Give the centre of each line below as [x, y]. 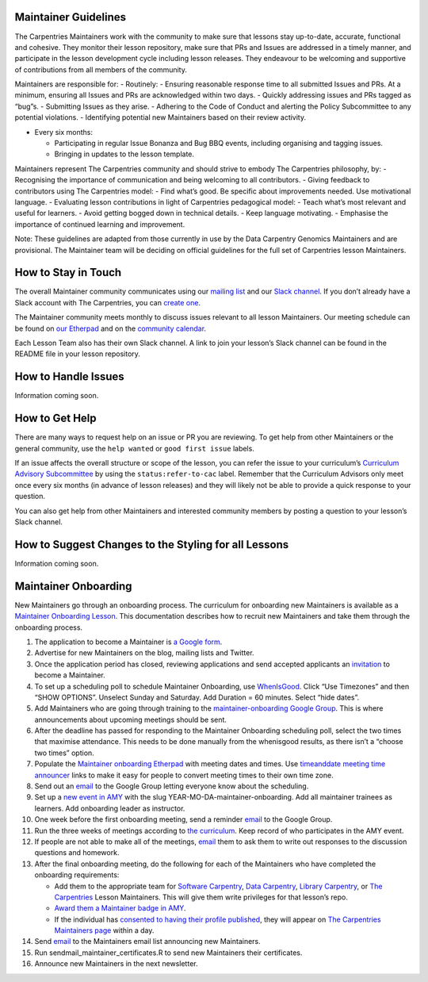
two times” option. [64, 753]
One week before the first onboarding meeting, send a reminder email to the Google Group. [183, 819]
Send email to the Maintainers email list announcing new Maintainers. [147, 942]
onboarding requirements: [77, 875]
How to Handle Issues [69, 377]
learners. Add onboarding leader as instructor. [110, 808]
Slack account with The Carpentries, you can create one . [108, 302]
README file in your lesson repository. [77, 354]
